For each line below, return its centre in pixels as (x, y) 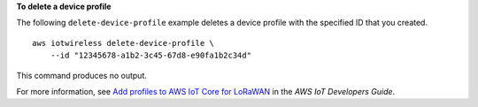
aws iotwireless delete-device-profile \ (123, 43)
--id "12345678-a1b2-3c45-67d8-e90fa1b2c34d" (151, 56)
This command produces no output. (82, 75)
